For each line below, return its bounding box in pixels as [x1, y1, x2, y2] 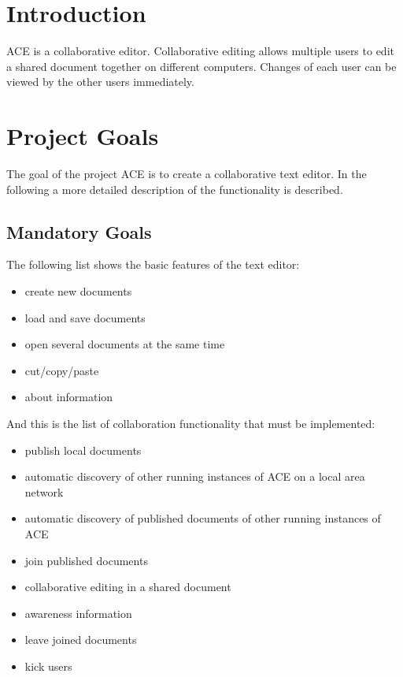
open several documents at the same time [24, 336, 225, 352]
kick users [24, 657, 72, 674]
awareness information [24, 604, 132, 621]
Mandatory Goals [6, 219, 152, 244]
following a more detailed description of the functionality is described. [6, 180, 343, 197]
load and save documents [24, 309, 146, 325]
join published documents [24, 552, 148, 568]
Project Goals [6, 120, 159, 152]
